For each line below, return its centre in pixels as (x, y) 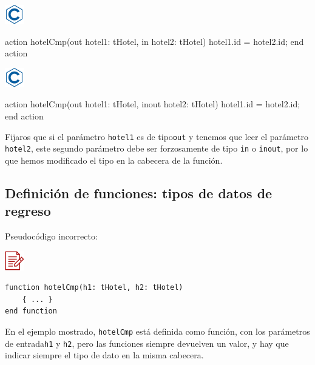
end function (31, 311)
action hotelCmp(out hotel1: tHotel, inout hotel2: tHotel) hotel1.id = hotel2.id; (153, 104)
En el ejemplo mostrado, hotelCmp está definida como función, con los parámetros (157, 331)
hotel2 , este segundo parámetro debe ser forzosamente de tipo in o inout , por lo (157, 148)
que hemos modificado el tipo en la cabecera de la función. (114, 160)
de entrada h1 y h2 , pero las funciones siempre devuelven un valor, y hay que (147, 343)
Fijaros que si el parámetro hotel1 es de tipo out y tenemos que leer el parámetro (157, 136)
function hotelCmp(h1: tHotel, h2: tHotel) (94, 288)
